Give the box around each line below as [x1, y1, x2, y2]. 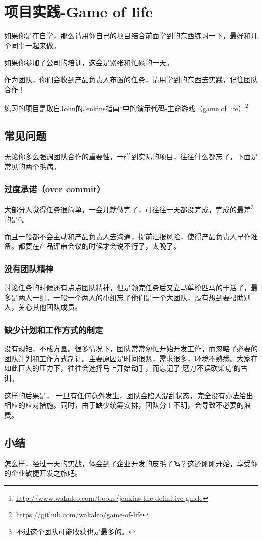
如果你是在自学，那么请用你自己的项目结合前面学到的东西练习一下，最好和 [4, 30, 251, 41]
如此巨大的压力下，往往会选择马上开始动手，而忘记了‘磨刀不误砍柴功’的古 [4, 363, 248, 373]
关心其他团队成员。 [18, 302, 82, 312]
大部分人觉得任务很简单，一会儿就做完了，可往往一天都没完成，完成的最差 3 [4, 202, 254, 214]
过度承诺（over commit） [4, 182, 105, 195]
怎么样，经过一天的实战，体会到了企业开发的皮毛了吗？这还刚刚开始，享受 [4, 458, 251, 468]
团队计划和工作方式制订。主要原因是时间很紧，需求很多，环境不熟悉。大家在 [4, 353, 258, 363]
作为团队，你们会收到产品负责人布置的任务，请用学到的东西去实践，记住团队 [4, 74, 258, 84]
